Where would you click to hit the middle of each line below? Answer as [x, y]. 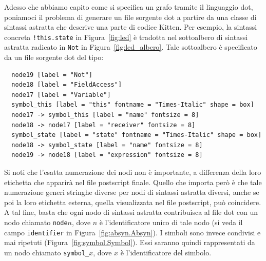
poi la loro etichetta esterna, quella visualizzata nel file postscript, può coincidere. [133, 202]
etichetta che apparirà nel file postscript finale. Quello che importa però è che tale [133, 182]
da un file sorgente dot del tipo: [54, 57]
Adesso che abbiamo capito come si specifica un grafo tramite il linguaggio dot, [129, 7]
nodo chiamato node [36, 222]
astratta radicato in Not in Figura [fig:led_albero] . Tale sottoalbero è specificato [131, 47]
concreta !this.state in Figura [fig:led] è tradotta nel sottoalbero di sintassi [126, 37]
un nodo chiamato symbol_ [47, 252]
